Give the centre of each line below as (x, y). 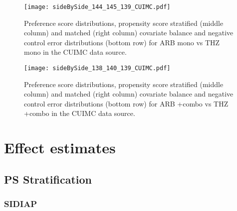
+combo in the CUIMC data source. (80, 113)
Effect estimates (60, 148)
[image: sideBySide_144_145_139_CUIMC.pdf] (97, 7)
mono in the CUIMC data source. (75, 52)
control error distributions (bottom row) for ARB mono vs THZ (122, 42)
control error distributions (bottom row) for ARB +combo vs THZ (126, 103)
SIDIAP (21, 204)
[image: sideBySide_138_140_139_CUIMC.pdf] (97, 68)
